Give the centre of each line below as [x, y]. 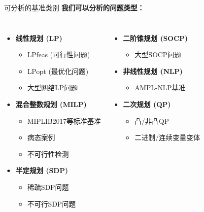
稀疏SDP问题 [48, 187]
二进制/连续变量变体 [168, 137]
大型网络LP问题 [52, 88]
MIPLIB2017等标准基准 [64, 121]
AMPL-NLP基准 [160, 88]
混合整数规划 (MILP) [51, 104]
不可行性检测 [48, 154]
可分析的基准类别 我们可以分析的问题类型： [74, 7]
